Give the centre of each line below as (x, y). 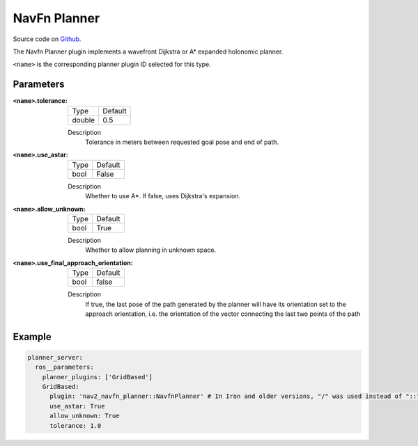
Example (32, 336)
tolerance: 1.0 (76, 425)
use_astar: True (77, 406)
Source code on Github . (47, 39)
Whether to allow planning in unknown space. (151, 250)
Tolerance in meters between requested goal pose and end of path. (182, 142)
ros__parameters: (64, 367)
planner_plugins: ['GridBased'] (98, 377)
